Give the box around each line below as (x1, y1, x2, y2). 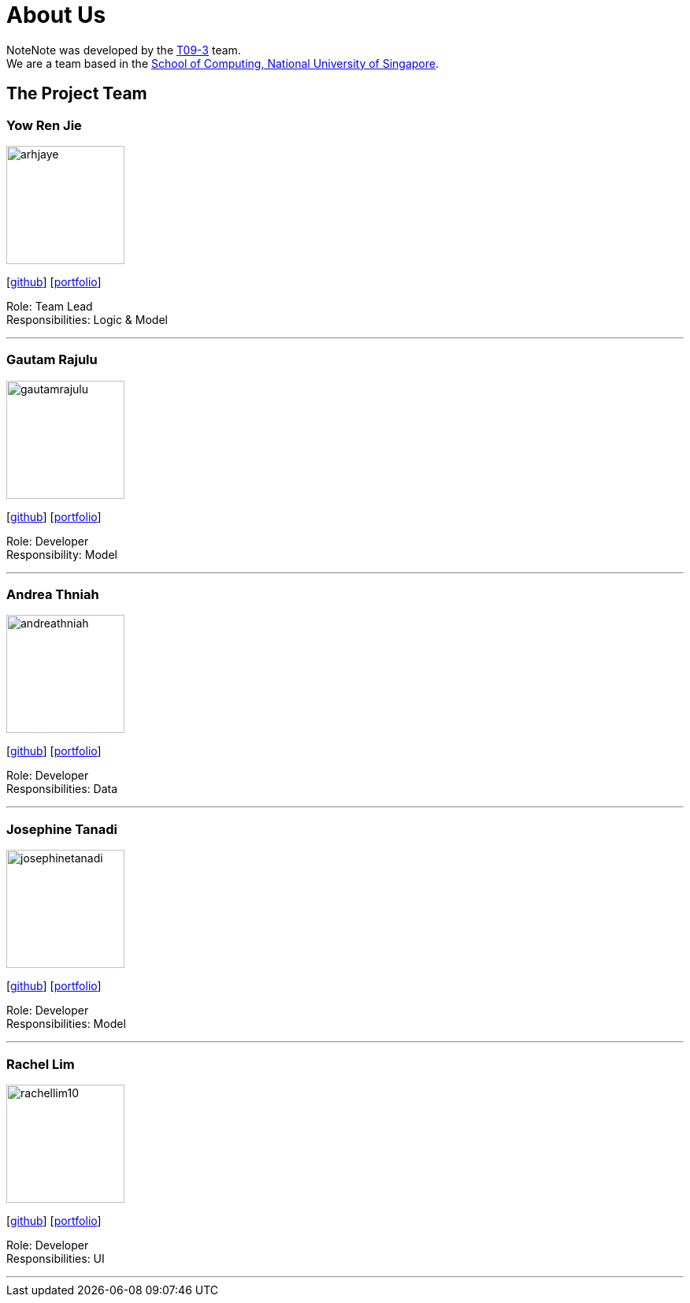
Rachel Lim (6, 1055, 75, 1072)
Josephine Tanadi (6, 821, 117, 837)
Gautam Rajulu (6, 352, 98, 368)
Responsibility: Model (6, 547, 117, 561)
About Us (6, 2, 106, 28)
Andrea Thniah (6, 586, 99, 603)
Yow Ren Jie (6, 117, 82, 133)
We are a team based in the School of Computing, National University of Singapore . (6, 56, 440, 70)
